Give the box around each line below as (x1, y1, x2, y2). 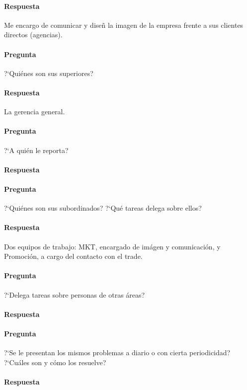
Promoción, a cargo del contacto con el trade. (4, 251, 143, 261)
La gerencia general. (4, 106, 65, 117)
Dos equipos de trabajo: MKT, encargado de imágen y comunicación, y (4, 241, 221, 251)
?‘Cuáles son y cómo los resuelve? (4, 357, 106, 367)
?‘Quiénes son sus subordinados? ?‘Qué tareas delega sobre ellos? (4, 203, 202, 213)
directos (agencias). (4, 29, 63, 40)
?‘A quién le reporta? (4, 145, 69, 155)
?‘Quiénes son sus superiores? (4, 68, 93, 78)
